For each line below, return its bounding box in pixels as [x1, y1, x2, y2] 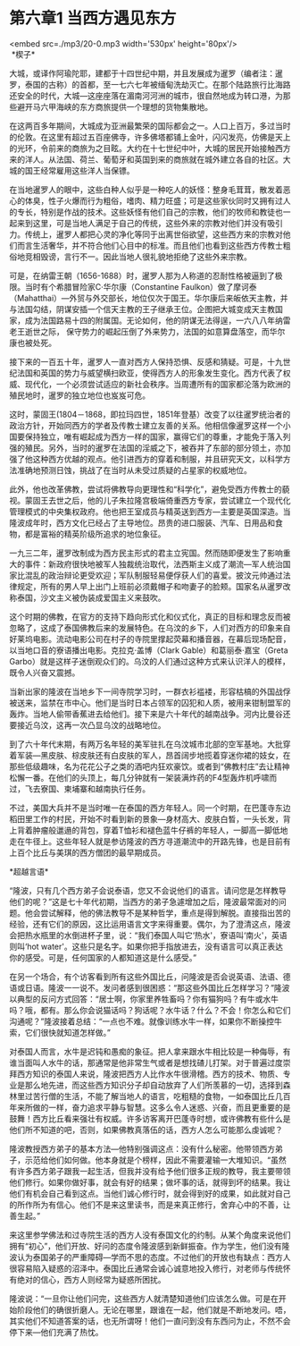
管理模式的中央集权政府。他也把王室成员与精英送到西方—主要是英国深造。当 [9, 506, 291, 517]
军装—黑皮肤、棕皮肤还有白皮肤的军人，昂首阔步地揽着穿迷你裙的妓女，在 [16, 749, 291, 760]
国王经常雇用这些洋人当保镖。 [24, 165, 135, 175]
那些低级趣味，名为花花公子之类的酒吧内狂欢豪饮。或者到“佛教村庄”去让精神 [9, 761, 290, 772]
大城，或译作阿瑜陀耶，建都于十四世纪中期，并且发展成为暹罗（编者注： [9, 68, 275, 79]
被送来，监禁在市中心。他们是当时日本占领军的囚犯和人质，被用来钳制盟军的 [9, 697, 291, 707]
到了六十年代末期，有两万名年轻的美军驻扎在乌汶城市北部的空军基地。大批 [9, 739, 283, 749]
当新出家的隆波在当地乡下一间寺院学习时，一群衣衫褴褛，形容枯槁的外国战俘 [9, 686, 291, 697]
